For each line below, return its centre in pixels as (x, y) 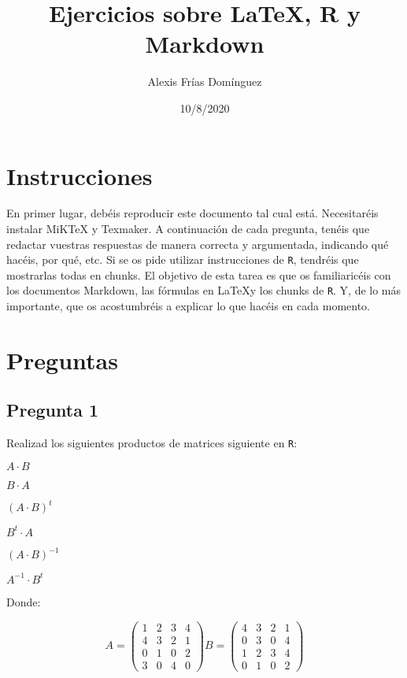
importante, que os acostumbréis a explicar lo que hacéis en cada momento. (188, 306)
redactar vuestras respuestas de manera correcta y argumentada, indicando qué (198, 244)
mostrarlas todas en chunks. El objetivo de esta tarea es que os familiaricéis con (199, 274)
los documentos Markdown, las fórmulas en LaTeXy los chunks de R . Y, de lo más (204, 290)
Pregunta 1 (53, 410)
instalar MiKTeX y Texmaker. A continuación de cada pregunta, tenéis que (188, 229)
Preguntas (62, 359)
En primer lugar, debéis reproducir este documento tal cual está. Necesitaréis (192, 213)
